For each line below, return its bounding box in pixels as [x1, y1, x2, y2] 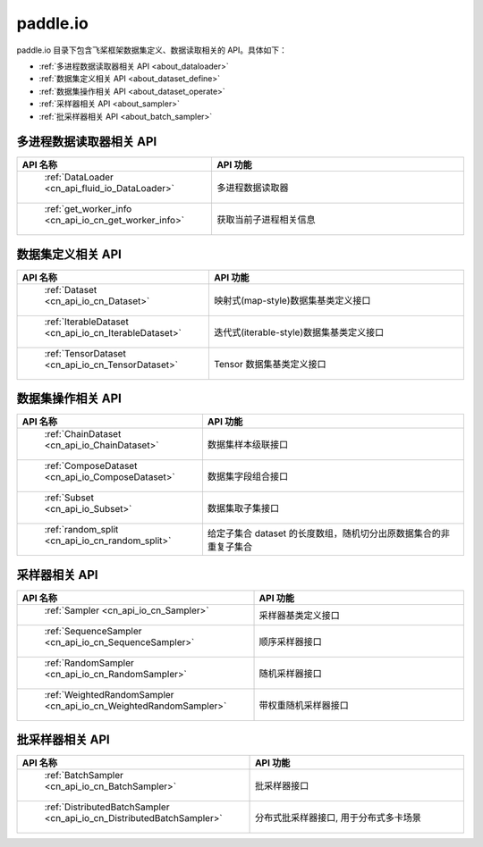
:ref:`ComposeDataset [44, 460, 138, 473]
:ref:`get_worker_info [44, 203, 132, 215]
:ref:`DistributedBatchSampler [44, 801, 170, 813]
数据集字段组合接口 [207, 470, 289, 482]
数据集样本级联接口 [207, 439, 289, 451]
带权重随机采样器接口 [258, 699, 349, 711]
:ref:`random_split [44, 524, 119, 536]
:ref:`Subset [44, 491, 94, 504]
